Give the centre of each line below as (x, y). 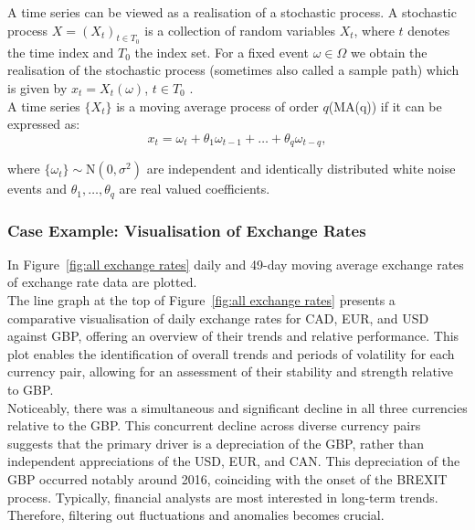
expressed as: (44, 124)
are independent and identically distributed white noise (301, 169)
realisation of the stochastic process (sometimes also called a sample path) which (233, 70)
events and (37, 189)
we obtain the (389, 52)
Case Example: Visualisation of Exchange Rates (187, 230)
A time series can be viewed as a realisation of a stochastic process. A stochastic (232, 12)
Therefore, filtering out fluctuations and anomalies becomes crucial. (196, 515)
